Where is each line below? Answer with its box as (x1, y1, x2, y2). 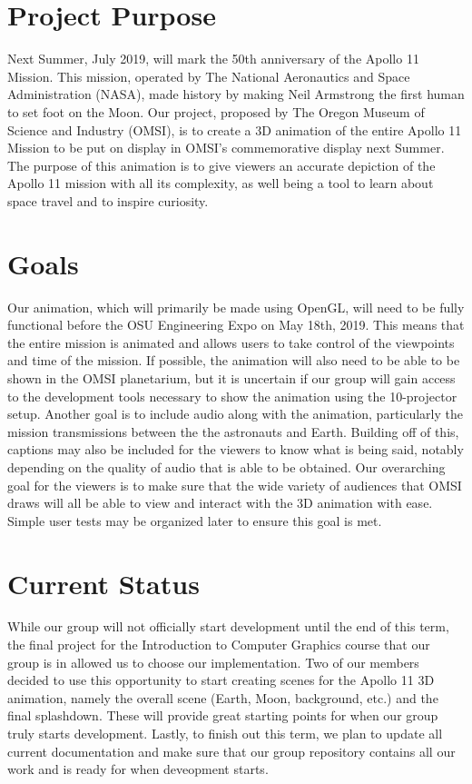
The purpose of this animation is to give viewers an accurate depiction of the (7, 155, 436, 174)
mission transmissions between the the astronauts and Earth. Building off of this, (7, 422, 459, 441)
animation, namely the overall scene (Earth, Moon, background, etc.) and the (7, 688, 438, 707)
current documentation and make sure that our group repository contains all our (7, 741, 456, 760)
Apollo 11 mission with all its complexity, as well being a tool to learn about (7, 174, 434, 193)
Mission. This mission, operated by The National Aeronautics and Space (7, 66, 410, 85)
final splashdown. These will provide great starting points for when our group (7, 706, 438, 725)
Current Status (7, 564, 200, 601)
